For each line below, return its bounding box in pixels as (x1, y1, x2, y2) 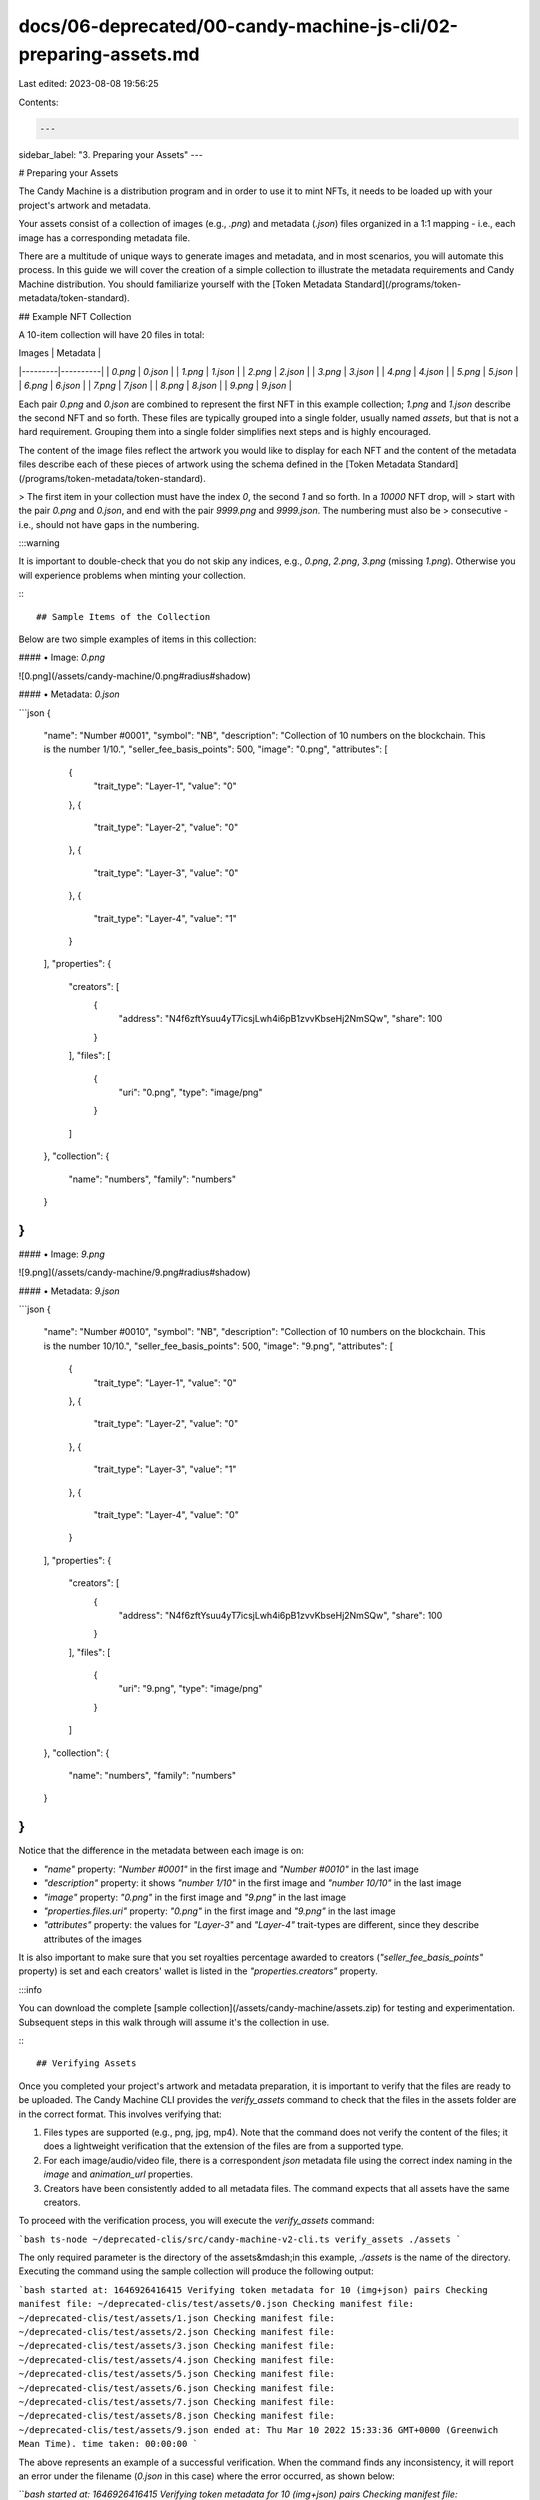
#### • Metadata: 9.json (18, 1285, 120, 1297)
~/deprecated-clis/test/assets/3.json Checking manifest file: (18, 2340, 335, 2352)
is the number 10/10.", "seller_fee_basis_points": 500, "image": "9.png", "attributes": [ (43, 1340, 394, 1352)
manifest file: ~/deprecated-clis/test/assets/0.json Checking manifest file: (18, 2298, 415, 2310)
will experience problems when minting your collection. (18, 569, 247, 581)
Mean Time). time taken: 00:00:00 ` (18, 2438, 199, 2450)
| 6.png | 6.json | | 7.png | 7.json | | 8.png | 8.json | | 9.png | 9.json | (18, 380, 292, 392)
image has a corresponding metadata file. (18, 231, 190, 244)
